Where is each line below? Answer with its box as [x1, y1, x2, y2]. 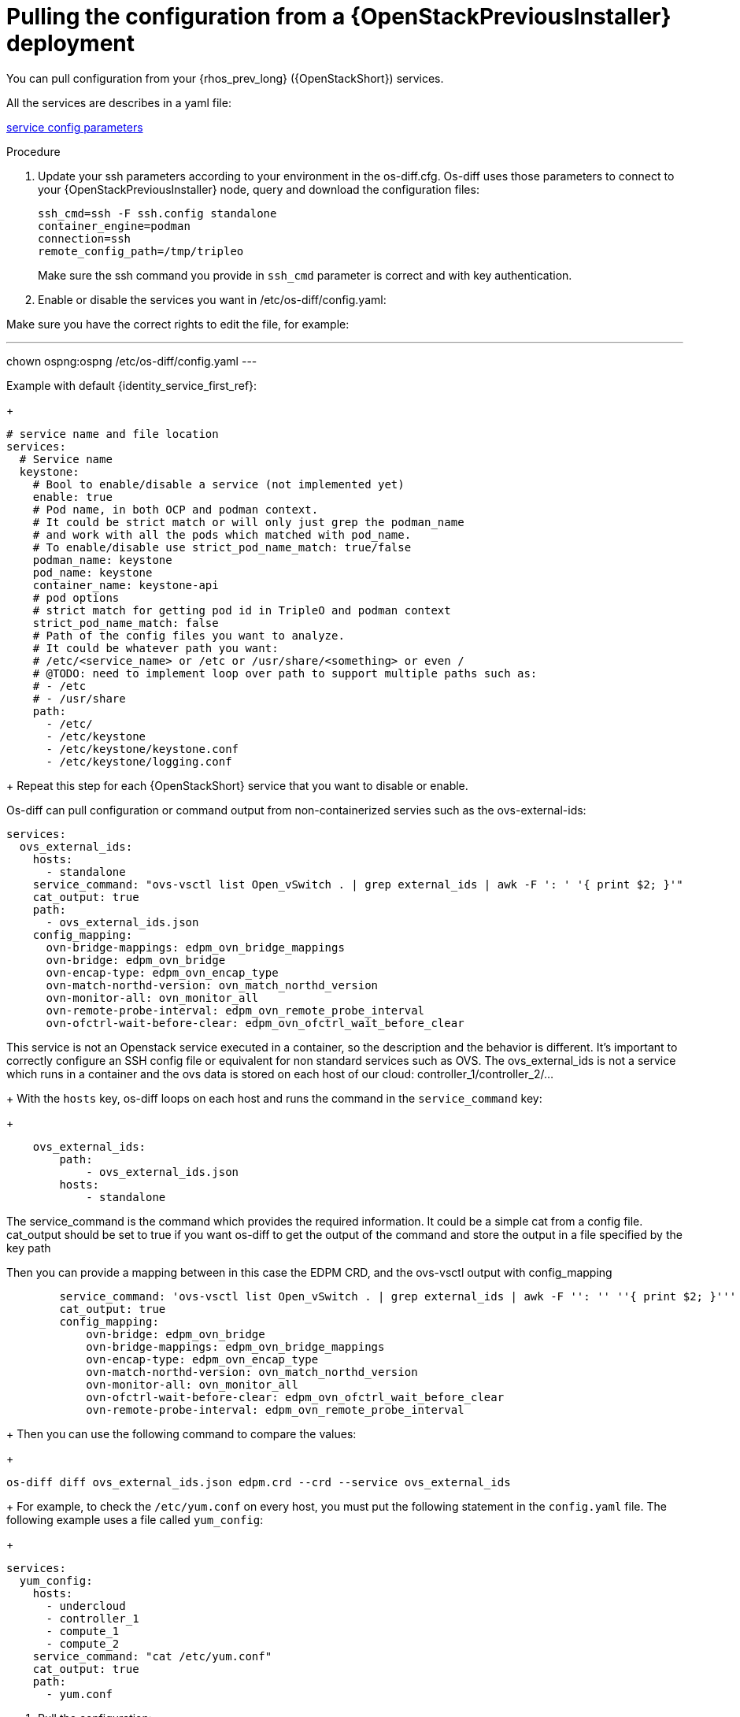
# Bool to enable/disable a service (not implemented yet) [32, 477, 405, 491]
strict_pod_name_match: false [32, 616, 219, 629]
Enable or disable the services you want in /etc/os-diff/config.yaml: [38, 292, 387, 306]
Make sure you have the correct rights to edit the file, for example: [6, 317, 350, 331]
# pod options [32, 591, 120, 604]
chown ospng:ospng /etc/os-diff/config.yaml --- [6, 354, 257, 368]
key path [6, 1240, 51, 1255]
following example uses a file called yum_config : [6, 1512, 264, 1526]
